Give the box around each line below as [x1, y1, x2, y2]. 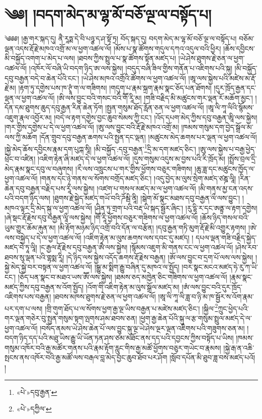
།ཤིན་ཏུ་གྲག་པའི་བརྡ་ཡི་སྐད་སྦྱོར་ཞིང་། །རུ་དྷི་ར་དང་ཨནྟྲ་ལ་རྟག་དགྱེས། [94, 202, 257, 213]
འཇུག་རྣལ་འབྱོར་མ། [5, 112, 52, 122]
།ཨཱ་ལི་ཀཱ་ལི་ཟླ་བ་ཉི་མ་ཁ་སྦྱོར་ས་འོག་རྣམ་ [158, 291, 254, 302]
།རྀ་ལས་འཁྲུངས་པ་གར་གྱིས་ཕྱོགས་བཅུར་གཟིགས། [75, 163, 193, 174]
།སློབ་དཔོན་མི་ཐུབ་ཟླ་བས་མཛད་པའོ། [169, 352, 255, 363]
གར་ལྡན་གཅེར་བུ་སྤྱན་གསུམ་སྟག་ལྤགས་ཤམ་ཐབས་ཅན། [5, 313, 137, 323]
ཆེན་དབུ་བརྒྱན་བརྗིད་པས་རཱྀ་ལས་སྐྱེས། [5, 183, 95, 193]
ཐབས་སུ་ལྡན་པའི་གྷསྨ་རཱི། [5, 252, 64, 262]
